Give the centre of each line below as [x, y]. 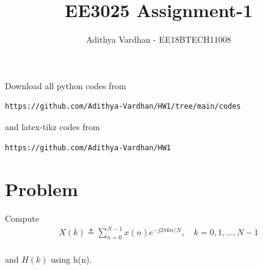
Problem [41, 189]
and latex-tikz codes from [52, 126]
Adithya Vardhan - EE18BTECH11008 [159, 39]
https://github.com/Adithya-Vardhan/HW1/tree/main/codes [123, 107]
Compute [22, 218]
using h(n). [71, 259]
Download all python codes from [66, 85]
